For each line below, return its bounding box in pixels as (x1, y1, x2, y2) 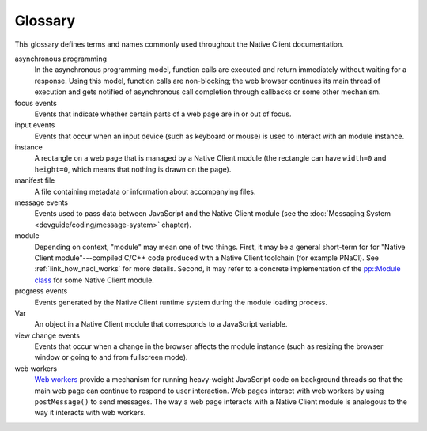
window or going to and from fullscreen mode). (34, 353, 188, 362)
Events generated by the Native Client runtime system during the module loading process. (34, 297, 328, 307)
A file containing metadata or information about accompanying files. (34, 187, 256, 196)
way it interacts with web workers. (34, 408, 146, 418)
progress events (14, 286, 68, 296)
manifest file (14, 176, 55, 185)
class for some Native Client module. (34, 275, 154, 285)
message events (14, 198, 69, 207)
